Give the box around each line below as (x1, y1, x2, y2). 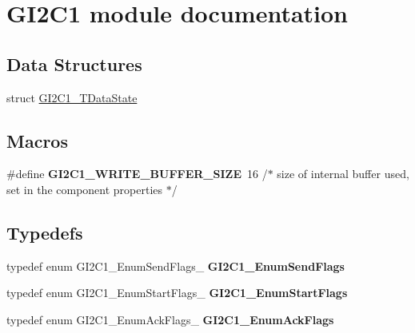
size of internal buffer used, (277, 165, 409, 182)
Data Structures (6, 51, 142, 76)
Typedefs (6, 220, 83, 244)
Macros (6, 128, 68, 153)
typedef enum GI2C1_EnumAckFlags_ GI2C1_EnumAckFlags (6, 311, 334, 327)
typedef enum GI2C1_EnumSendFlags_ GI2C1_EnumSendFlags (6, 257, 345, 274)
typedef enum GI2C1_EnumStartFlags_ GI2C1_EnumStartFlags (6, 284, 348, 301)
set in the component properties (6, 180, 163, 197)
